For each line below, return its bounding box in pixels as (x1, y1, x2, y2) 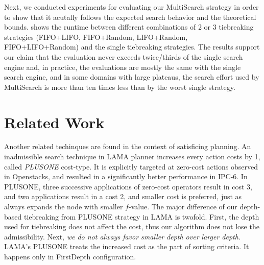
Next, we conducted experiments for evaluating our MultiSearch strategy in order (4, 2, 259, 12)
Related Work (4, 111, 105, 132)
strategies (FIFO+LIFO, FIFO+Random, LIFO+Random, (4, 31, 188, 42)
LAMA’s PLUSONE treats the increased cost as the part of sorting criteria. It (4, 241, 249, 252)
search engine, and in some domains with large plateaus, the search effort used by (4, 71, 259, 82)
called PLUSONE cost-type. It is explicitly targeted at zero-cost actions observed (4, 161, 258, 172)
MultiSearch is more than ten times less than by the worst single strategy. (4, 81, 235, 92)
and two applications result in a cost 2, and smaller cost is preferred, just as (4, 191, 242, 202)
